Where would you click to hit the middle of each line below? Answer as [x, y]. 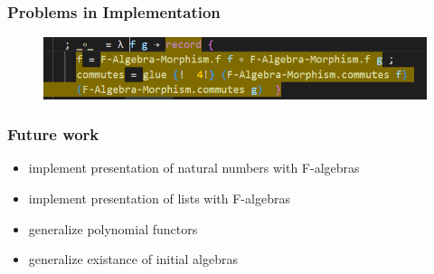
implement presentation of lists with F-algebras [159, 198]
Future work [53, 134]
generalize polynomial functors [113, 228]
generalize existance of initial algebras [133, 259]
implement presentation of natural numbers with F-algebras [194, 168]
